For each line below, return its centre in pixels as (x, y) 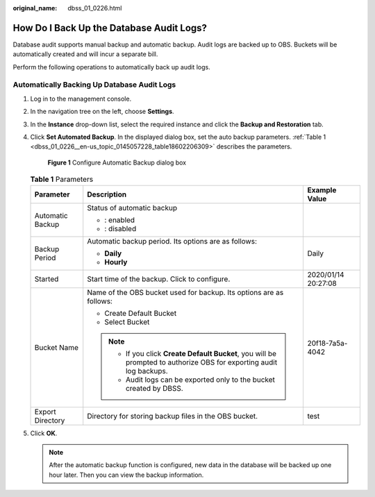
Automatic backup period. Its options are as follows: (172, 241)
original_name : (35, 8)
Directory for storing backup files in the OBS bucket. (173, 416)
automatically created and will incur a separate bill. (85, 54)
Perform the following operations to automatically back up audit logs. (112, 67)
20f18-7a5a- (327, 343)
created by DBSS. (154, 388)
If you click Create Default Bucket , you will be (201, 353)
